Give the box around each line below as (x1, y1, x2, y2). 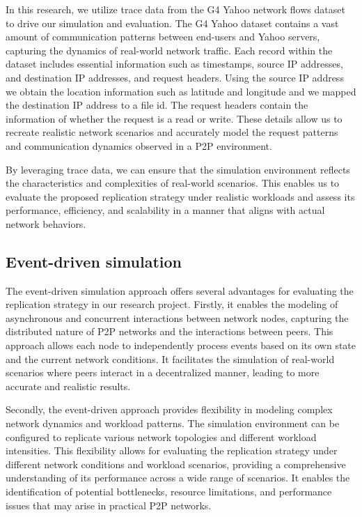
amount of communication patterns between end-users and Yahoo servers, (6, 29, 320, 44)
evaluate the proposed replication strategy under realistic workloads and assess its (6, 189, 355, 203)
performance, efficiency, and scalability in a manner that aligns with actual (6, 203, 325, 217)
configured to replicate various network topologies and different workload (6, 429, 317, 444)
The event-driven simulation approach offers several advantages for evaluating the (6, 283, 354, 298)
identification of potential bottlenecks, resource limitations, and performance (6, 484, 332, 499)
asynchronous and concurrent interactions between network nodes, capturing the (6, 310, 349, 325)
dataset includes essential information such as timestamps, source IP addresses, (6, 56, 343, 71)
